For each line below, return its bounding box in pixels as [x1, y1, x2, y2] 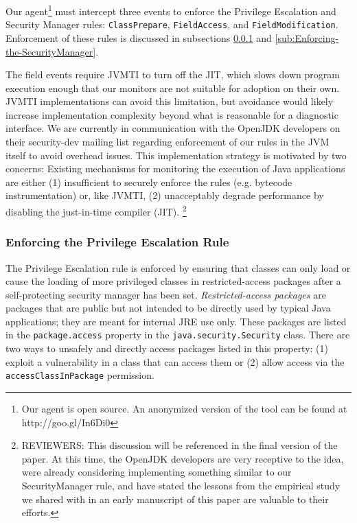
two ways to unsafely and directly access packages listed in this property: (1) [5, 341, 329, 356]
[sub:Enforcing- [275, 30, 339, 45]
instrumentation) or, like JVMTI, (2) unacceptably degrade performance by [5, 188, 324, 202]
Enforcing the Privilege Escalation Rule [5, 233, 229, 251]
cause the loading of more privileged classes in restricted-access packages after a [5, 274, 341, 288]
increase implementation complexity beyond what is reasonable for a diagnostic [5, 107, 338, 121]
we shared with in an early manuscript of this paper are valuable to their [21, 491, 329, 506]
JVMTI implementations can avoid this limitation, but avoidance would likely [5, 94, 334, 108]
